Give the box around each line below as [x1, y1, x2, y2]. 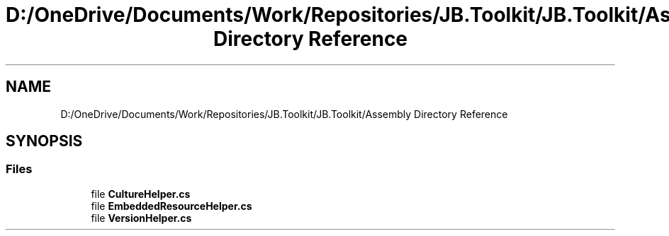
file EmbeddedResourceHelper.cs [91, 199, 252, 212]
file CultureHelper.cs [91, 187, 191, 200]
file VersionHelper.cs [91, 211, 192, 224]
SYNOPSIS [6, 132, 83, 151]
